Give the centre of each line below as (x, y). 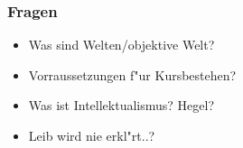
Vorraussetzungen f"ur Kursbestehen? (132, 74)
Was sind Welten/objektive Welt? (121, 45)
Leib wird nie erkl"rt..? (92, 135)
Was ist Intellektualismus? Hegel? (121, 105)
